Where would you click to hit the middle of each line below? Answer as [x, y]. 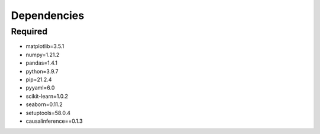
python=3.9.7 [42, 71]
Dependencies [47, 15]
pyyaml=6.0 [40, 88]
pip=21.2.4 [39, 79]
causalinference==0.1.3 [54, 121]
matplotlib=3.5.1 [45, 46]
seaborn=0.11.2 [44, 104]
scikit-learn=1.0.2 [47, 96]
